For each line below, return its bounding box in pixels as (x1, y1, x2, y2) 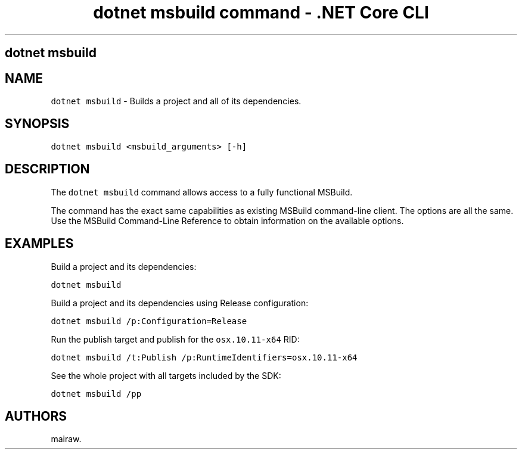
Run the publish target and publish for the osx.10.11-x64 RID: (51, 334, 300, 344)
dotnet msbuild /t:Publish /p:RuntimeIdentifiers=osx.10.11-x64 (51, 352, 358, 362)
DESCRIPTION (5, 161, 90, 177)
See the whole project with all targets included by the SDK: (51, 370, 281, 381)
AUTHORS (5, 408, 67, 424)
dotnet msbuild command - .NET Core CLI (93, 2, 429, 23)
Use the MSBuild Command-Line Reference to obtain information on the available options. (51, 215, 404, 226)
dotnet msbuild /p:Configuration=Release (51, 316, 247, 326)
